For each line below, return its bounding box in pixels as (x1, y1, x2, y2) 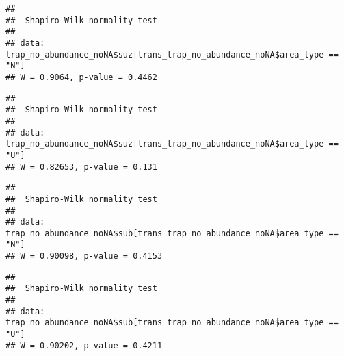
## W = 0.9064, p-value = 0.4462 (5, 72, 157, 82)
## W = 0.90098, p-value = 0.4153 (5, 251, 163, 262)
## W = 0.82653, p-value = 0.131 (5, 162, 157, 172)
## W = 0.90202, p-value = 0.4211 (5, 340, 163, 351)
